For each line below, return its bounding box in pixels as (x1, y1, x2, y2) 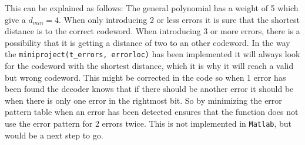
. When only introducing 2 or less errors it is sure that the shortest (59, 13, 300, 25)
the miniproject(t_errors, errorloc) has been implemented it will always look (5, 48, 300, 60)
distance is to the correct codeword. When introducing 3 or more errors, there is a (5, 25, 300, 37)
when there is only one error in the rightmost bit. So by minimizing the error (5, 94, 282, 106)
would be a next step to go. (5, 128, 103, 141)
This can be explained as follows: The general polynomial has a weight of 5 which (5, 2, 299, 14)
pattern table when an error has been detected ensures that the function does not (5, 106, 299, 118)
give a (5, 13, 26, 25)
